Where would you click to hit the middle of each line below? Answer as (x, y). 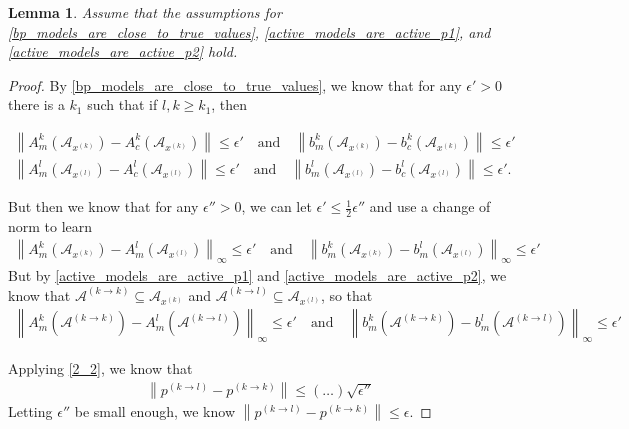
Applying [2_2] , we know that (100, 368)
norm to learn (50, 225)
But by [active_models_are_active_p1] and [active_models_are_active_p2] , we (257, 275)
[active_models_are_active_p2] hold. (123, 51)
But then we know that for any (103, 206)
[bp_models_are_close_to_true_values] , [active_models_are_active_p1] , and (249, 31)
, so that (346, 294)
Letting (30, 411)
